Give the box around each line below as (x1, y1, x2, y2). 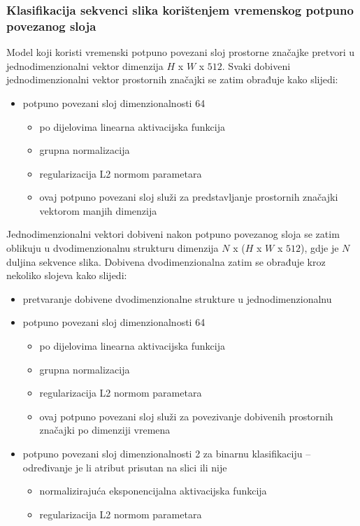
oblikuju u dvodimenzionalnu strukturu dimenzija (6, 241, 219, 255)
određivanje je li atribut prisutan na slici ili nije (22, 460, 227, 474)
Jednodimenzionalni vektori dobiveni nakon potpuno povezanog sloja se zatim (6, 227, 340, 241)
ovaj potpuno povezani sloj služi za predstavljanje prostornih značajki (39, 190, 338, 204)
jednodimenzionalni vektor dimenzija (6, 58, 164, 73)
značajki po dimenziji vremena (39, 422, 171, 437)
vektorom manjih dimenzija (39, 203, 157, 218)
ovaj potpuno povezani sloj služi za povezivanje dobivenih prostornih (39, 408, 333, 423)
